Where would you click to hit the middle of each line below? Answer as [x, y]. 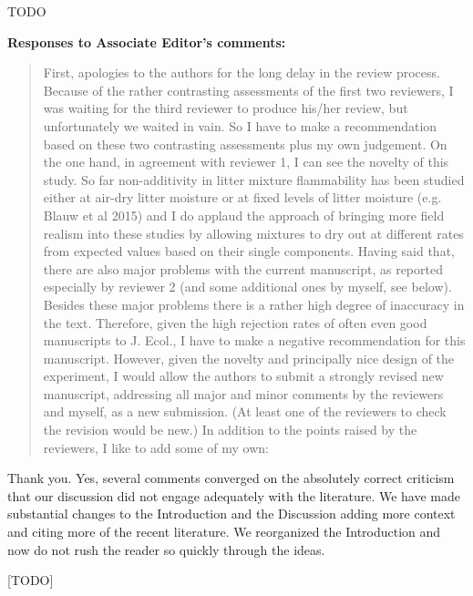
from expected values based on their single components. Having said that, [249, 251]
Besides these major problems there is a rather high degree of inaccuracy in [254, 304]
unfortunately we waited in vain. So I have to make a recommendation [240, 125]
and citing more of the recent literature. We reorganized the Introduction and [224, 532]
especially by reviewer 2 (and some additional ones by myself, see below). [247, 287]
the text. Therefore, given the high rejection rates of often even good [235, 322]
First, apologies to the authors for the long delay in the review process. [242, 72]
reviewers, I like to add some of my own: [156, 447]
